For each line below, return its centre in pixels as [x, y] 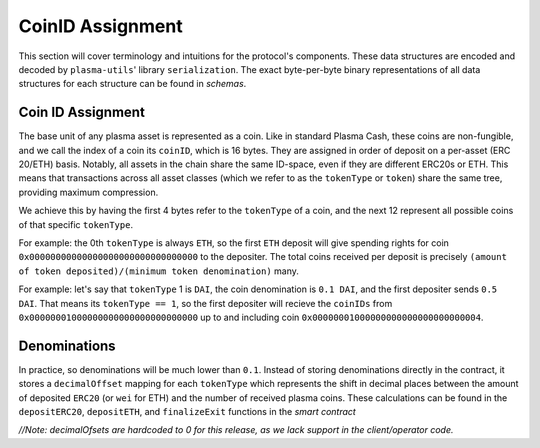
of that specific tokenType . [76, 224]
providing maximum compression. [88, 192]
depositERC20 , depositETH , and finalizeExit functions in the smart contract [187, 411]
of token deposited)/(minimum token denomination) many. [159, 271]
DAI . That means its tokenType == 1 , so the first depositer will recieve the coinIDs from [205, 303]
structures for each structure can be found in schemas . [132, 84]
